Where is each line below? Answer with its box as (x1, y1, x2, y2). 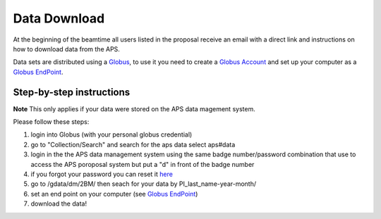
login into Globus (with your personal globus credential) (30, 130, 193, 139)
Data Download (13, 11, 105, 26)
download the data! (30, 199, 87, 208)
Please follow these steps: (13, 118, 90, 126)
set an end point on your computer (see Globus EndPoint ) (30, 189, 198, 198)
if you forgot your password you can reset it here (30, 170, 173, 178)
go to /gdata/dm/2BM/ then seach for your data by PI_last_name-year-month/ (30, 180, 257, 188)
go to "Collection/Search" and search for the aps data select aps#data (30, 140, 236, 149)
